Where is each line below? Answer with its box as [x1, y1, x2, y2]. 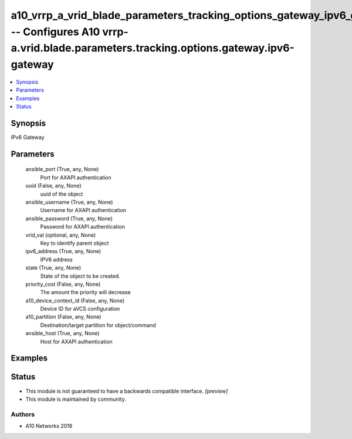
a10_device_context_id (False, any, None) [25, 297, 125, 304]
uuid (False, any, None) [25, 182, 82, 189]
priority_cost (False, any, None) [25, 280, 101, 287]
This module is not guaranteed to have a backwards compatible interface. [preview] [25, 387, 228, 394]
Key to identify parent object [40, 239, 109, 246]
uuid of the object [40, 190, 83, 198]
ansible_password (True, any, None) [25, 215, 113, 222]
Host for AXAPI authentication [40, 338, 113, 345]
